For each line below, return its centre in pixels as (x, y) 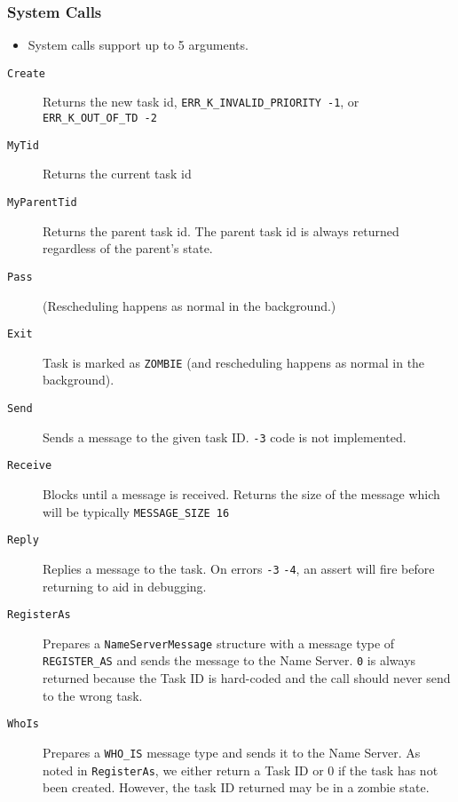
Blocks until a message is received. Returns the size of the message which (241, 494)
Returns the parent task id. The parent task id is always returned (221, 230)
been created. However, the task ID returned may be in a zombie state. (236, 787)
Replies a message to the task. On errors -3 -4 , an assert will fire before (239, 568)
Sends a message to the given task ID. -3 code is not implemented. (225, 437)
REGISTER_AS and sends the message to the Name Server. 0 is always (229, 660)
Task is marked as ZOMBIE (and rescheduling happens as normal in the (234, 362)
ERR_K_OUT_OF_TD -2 (100, 119)
